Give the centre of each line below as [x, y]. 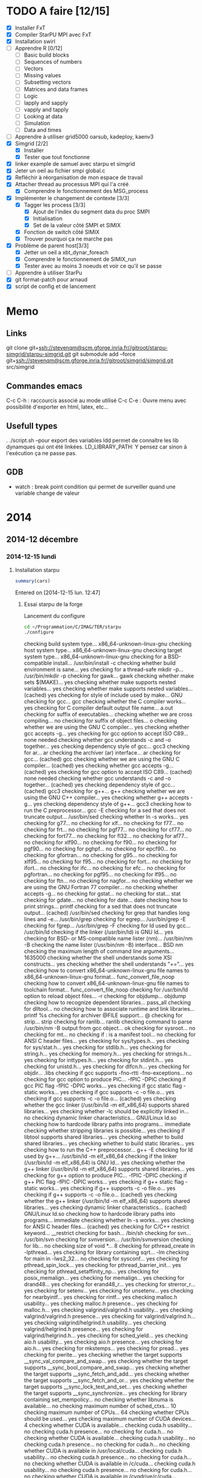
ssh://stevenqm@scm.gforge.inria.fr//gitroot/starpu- [103, 348]
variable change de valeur [47, 493]
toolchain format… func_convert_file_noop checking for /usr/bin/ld [106, 990]
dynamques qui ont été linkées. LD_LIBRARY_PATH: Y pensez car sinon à [97, 447]
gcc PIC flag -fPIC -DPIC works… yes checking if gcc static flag [103, 1086]
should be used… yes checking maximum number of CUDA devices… [110, 1419]
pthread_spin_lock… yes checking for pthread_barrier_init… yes [103, 1265]
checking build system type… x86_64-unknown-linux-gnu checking [108, 644]
